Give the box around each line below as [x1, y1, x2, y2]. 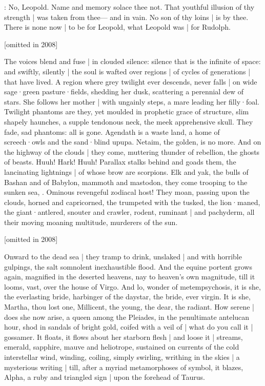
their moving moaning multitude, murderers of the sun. [4, 216, 178, 227]
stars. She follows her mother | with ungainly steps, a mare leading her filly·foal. [4, 96, 259, 107]
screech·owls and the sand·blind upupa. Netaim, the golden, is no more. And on [4, 136, 261, 147]
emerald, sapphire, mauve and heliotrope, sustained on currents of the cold [4, 341, 239, 352]
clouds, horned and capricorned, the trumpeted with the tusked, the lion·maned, [4, 196, 260, 207]
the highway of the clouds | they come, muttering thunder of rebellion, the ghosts [4, 146, 260, 157]
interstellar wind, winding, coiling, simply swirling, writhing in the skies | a [4, 352, 240, 362]
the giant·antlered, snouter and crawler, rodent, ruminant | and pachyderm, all [4, 207, 255, 217]
